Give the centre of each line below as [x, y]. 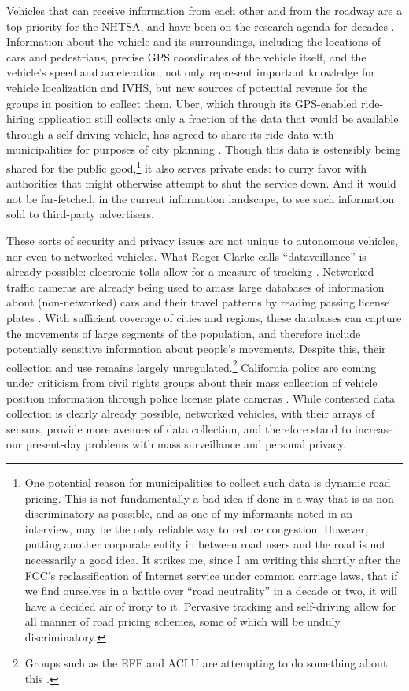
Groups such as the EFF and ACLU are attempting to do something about [206, 663]
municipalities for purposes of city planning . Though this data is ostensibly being [204, 149]
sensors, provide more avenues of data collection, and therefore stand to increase [200, 428]
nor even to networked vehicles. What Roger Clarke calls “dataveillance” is [186, 256]
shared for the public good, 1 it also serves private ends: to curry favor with [187, 166]
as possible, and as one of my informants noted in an [225, 513]
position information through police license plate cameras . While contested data [201, 398]
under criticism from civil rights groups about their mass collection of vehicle [192, 382]
